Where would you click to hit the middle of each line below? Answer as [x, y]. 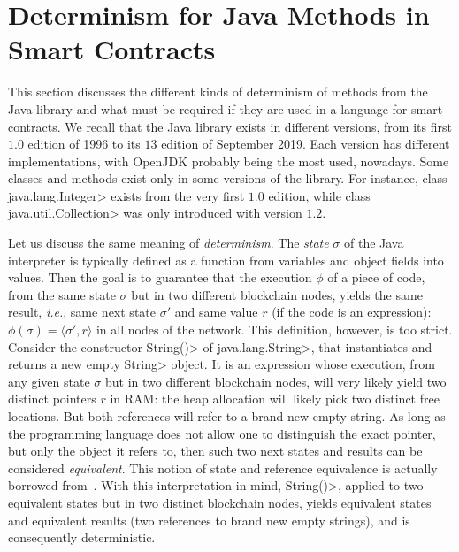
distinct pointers [52, 399]
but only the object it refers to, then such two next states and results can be [215, 451]
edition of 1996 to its [84, 144]
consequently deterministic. [82, 537]
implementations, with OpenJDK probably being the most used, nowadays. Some [229, 161]
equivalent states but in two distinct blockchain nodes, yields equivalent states [220, 502]
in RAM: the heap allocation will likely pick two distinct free [275, 399]
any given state [49, 381]
